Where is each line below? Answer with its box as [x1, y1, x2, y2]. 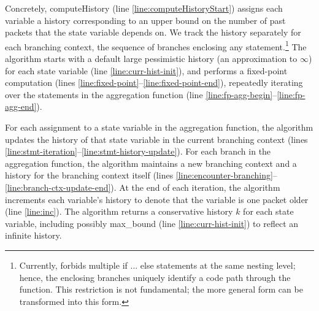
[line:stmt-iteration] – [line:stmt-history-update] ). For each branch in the [5, 145, 271, 158]
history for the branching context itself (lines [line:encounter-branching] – [5, 169, 277, 182]
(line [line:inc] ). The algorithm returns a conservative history [5, 205, 233, 218]
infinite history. [5, 229, 62, 242]
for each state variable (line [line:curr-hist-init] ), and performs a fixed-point [5, 64, 288, 77]
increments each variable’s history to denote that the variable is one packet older [5, 193, 309, 205]
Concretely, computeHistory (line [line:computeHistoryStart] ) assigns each [5, 2, 283, 14]
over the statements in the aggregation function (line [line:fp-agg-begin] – [5, 88, 277, 101]
